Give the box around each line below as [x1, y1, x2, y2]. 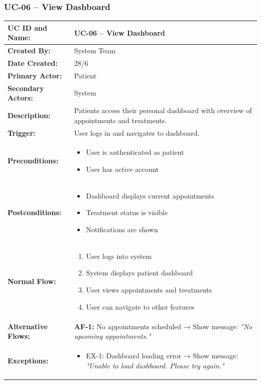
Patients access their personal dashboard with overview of [74, 105, 252, 116]
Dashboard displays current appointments [86, 190, 214, 201]
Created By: [8, 45, 51, 56]
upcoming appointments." [74, 331, 151, 341]
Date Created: [8, 58, 58, 68]
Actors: [8, 92, 33, 103]
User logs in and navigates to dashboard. [74, 127, 200, 138]
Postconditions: [8, 207, 62, 218]
